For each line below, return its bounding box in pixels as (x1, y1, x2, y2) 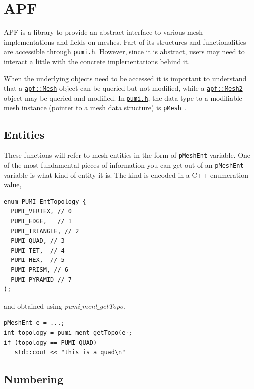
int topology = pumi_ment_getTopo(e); (4, 329, 132, 336)
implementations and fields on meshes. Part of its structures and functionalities (4, 36, 246, 47)
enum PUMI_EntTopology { (4, 198, 86, 205)
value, (4, 179, 22, 190)
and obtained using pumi (4, 300, 80, 311)
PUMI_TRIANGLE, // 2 (11, 227, 79, 235)
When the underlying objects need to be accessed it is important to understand (4, 73, 247, 83)
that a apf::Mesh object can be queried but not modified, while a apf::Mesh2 (4, 83, 243, 93)
